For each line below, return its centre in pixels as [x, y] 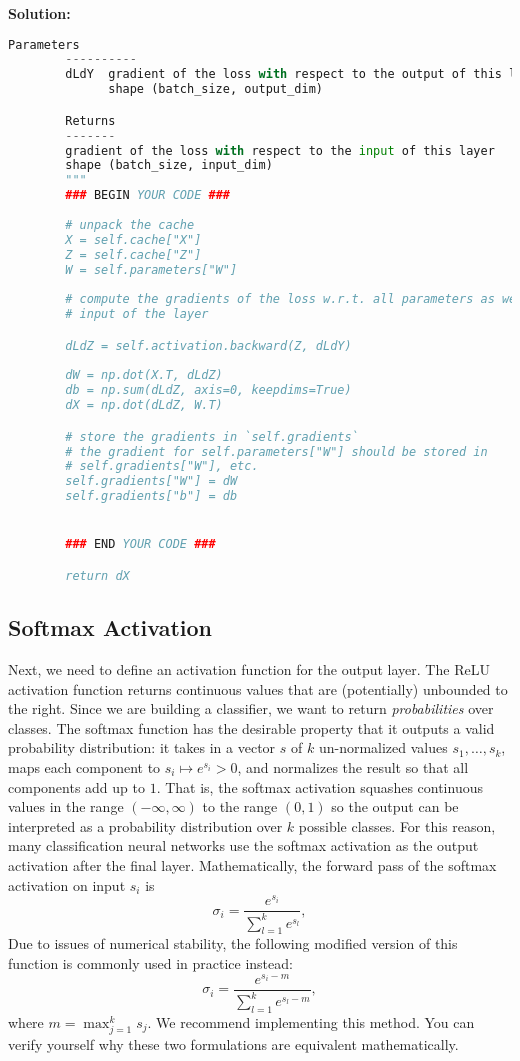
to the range [240, 806]
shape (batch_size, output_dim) [215, 89]
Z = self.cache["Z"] [133, 254]
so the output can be [395, 806]
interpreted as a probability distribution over [145, 825]
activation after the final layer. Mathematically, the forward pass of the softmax [252, 864]
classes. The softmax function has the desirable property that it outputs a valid [251, 727]
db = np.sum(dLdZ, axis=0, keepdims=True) [208, 390]
